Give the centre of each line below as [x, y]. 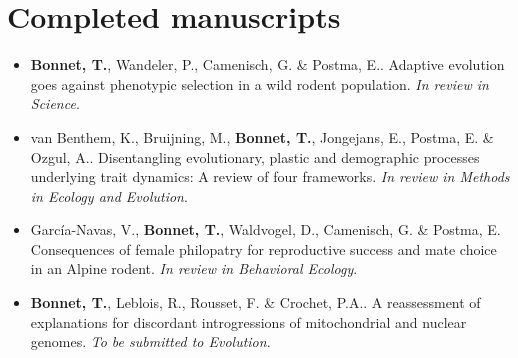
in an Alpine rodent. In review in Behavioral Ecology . [194, 268]
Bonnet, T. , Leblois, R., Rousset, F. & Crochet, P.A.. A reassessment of [255, 302]
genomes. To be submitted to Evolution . [150, 341]
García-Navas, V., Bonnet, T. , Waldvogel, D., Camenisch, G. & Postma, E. [265, 229]
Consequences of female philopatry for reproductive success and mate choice [263, 248]
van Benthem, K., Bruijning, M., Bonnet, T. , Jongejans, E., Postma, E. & [262, 136]
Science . [55, 103]
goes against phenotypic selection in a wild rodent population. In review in [259, 83]
